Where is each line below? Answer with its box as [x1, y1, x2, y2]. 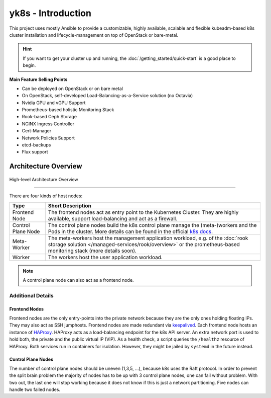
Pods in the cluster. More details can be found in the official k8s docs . [48, 228, 213, 235]
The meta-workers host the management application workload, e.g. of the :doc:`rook [48, 234, 248, 242]
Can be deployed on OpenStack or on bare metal [22, 86, 123, 92]
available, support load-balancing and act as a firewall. [48, 215, 178, 222]
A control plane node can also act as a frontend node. [23, 277, 134, 283]
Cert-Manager [22, 128, 52, 134]
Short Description [48, 202, 91, 209]
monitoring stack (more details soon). [48, 247, 137, 254]
